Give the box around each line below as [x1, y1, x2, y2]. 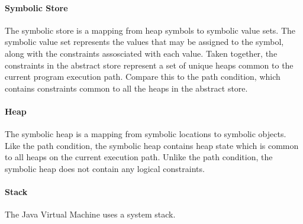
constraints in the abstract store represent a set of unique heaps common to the [5, 59, 294, 71]
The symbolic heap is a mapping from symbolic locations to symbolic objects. [5, 128, 286, 140]
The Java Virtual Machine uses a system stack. [5, 208, 176, 220]
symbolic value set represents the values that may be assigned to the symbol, [5, 35, 284, 48]
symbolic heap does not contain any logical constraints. [5, 162, 205, 174]
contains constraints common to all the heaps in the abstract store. [5, 82, 248, 94]
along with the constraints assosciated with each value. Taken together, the [5, 47, 278, 59]
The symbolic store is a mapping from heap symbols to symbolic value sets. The [5, 24, 296, 36]
